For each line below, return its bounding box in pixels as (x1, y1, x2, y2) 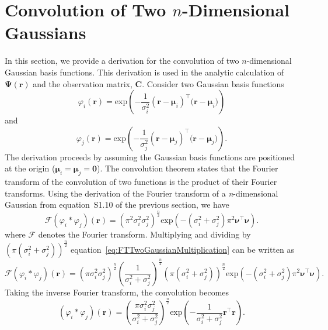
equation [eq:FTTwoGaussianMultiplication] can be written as (71, 243, 294, 256)
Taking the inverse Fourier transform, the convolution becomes (5, 286, 229, 298)
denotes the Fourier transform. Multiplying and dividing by (38, 228, 251, 240)
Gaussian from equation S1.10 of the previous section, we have (5, 198, 229, 211)
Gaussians (5, 20, 86, 44)
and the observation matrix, (33, 77, 132, 90)
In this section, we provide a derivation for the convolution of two (5, 54, 239, 67)
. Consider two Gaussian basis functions (142, 77, 284, 90)
